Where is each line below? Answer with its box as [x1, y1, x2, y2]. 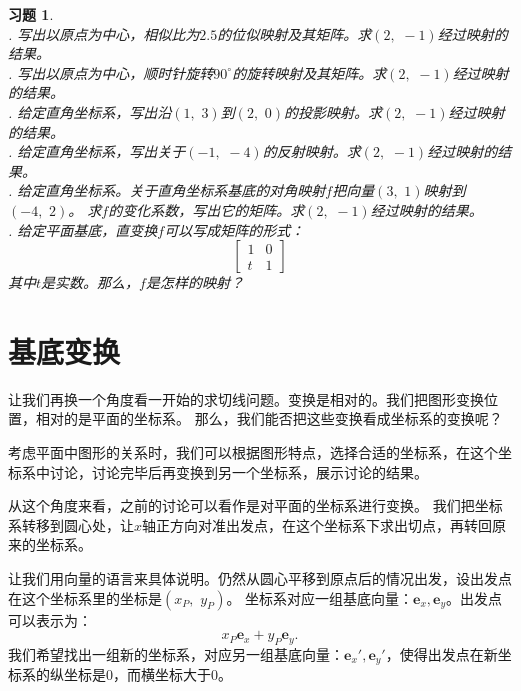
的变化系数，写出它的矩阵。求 [108, 199, 305, 220]
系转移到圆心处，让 [8, 514, 134, 535]
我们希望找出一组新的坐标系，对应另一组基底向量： [8, 643, 344, 664]
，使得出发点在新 [385, 643, 498, 664]
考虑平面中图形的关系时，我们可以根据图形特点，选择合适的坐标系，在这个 [8, 442, 498, 463]
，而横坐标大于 [113, 664, 211, 685]
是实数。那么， [41, 272, 140, 293]
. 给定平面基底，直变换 [8, 219, 158, 240]
